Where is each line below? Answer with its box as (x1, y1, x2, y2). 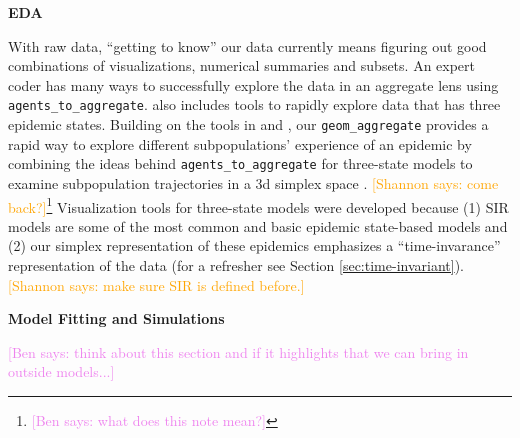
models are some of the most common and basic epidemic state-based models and (8, 215, 508, 236)
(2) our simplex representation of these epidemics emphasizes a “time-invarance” (8, 235, 501, 256)
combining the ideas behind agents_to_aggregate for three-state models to (8, 153, 473, 174)
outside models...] (8, 361, 115, 382)
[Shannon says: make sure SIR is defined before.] (8, 274, 305, 295)
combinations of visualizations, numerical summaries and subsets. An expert (8, 55, 476, 76)
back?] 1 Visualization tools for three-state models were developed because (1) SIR (8, 193, 509, 217)
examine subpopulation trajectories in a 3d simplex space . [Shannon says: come (8, 172, 499, 193)
